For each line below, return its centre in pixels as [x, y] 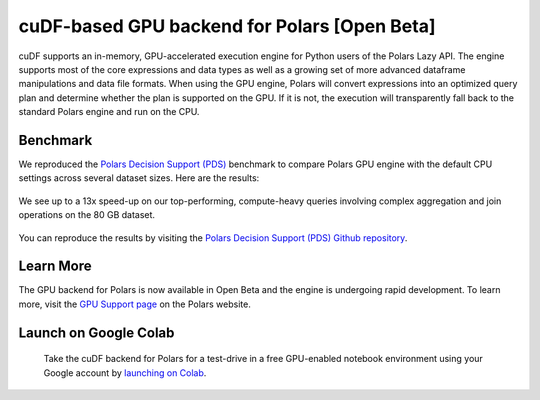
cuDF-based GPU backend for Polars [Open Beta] [227, 26]
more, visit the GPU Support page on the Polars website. [135, 304]
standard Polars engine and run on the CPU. [109, 112]
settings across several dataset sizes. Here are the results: [139, 178]
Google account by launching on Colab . [125, 372]
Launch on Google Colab [96, 332]
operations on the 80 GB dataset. [86, 215]
